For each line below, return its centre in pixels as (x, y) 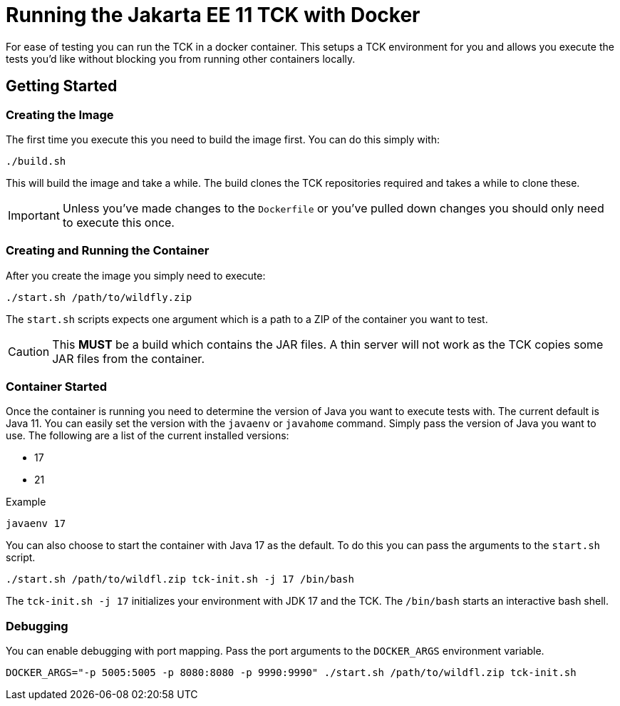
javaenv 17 (36, 524)
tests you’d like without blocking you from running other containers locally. (181, 58)
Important (34, 215)
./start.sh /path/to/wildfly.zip (99, 297)
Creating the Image (60, 114)
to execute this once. (118, 222)
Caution (29, 351)
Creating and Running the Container (108, 251)
